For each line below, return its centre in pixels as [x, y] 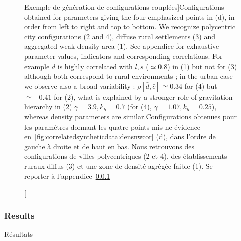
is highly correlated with [95, 66]
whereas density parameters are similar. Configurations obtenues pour [131, 116]
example [37, 66]
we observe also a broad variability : [80, 85]
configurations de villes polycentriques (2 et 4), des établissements [126, 156]
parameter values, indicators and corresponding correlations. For [124, 56]
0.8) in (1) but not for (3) [198, 66]
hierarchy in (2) [48, 107]
